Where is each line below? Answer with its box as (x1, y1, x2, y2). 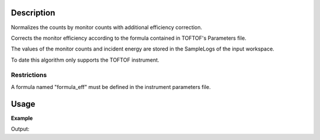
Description (11, 8, 56, 18)
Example (11, 114, 33, 122)
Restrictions (11, 71, 47, 79)
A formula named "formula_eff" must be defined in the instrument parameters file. (11, 83, 211, 90)
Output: (11, 125, 30, 133)
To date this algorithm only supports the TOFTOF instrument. (11, 56, 159, 63)
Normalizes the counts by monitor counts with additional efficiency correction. (11, 24, 203, 31)
